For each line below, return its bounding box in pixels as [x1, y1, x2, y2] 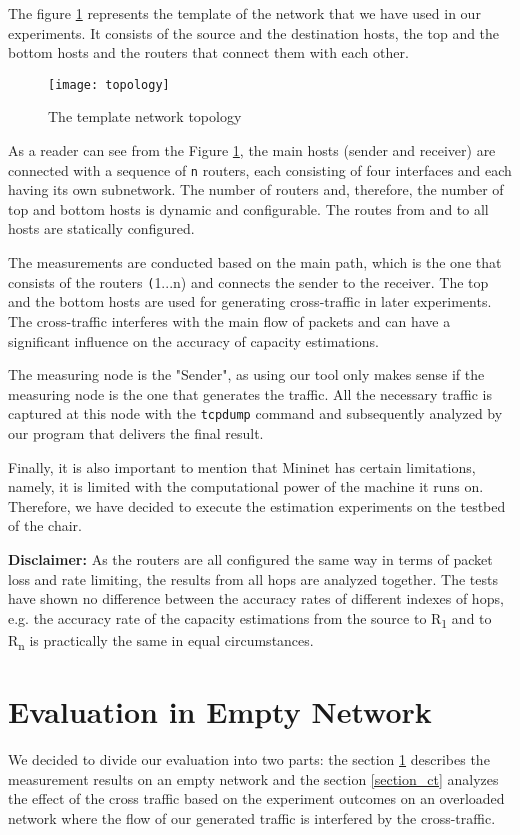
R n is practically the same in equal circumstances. [8, 629, 314, 653]
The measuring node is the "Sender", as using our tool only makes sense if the [8, 364, 485, 385]
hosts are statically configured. [8, 218, 195, 239]
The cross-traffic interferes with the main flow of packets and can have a [8, 310, 451, 331]
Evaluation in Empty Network [8, 691, 432, 732]
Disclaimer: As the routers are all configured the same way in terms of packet [8, 548, 493, 569]
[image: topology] [48, 77, 170, 92]
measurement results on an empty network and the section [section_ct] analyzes [8, 768, 499, 789]
